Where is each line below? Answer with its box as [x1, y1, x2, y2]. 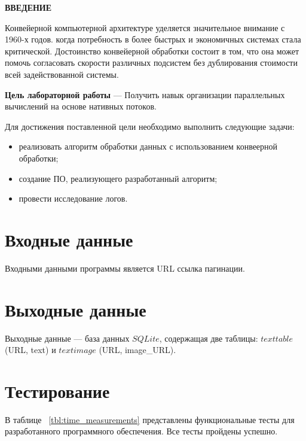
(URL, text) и [5, 343, 56, 356]
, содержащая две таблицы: [159, 331, 258, 344]
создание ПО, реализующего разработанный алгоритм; [19, 172, 218, 184]
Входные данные [5, 227, 133, 251]
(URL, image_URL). [99, 343, 176, 356]
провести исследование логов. [19, 192, 128, 205]
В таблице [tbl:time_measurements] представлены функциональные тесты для [5, 413, 295, 425]
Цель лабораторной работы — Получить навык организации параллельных [5, 88, 285, 101]
